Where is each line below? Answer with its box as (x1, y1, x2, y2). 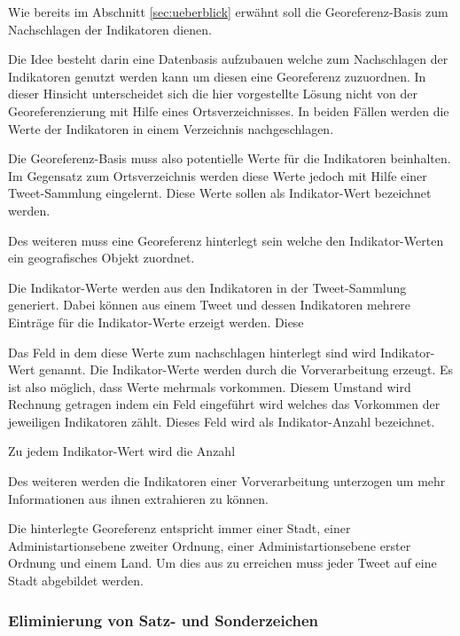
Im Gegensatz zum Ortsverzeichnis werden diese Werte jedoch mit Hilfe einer (8, 166, 427, 185)
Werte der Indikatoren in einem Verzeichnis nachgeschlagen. (8, 119, 334, 137)
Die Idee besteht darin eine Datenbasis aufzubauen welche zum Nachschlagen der (8, 50, 448, 68)
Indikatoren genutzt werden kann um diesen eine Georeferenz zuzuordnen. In (8, 67, 426, 85)
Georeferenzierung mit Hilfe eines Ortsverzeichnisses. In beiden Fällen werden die (8, 101, 449, 120)
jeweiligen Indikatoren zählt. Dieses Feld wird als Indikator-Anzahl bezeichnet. (8, 412, 435, 430)
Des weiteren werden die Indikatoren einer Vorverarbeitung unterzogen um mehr (8, 472, 446, 491)
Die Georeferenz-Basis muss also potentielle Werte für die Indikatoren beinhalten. (8, 149, 451, 168)
